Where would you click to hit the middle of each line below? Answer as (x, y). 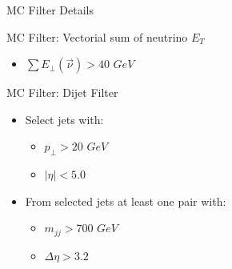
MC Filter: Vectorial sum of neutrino (97, 36)
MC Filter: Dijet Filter (62, 92)
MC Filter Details (50, 10)
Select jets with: (64, 119)
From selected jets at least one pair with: (126, 201)
